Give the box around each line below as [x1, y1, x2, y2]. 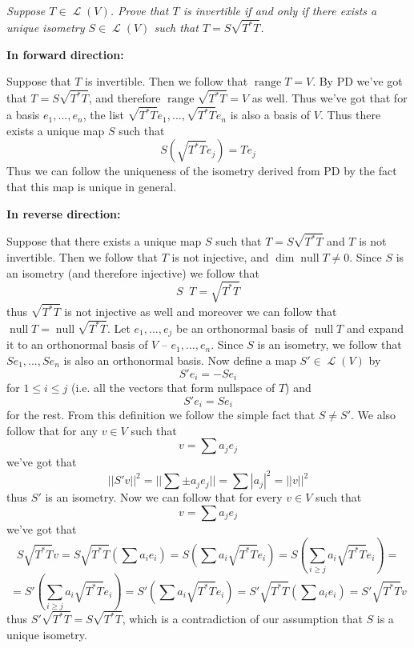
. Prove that [110, 2, 169, 19]
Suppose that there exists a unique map [6, 233, 202, 250]
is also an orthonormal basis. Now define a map [63, 351, 296, 368]
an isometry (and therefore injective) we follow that [6, 264, 259, 281]
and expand [346, 319, 404, 336]
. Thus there [320, 106, 381, 123]
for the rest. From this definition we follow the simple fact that [6, 406, 316, 423]
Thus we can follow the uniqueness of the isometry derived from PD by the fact [6, 162, 397, 179]
